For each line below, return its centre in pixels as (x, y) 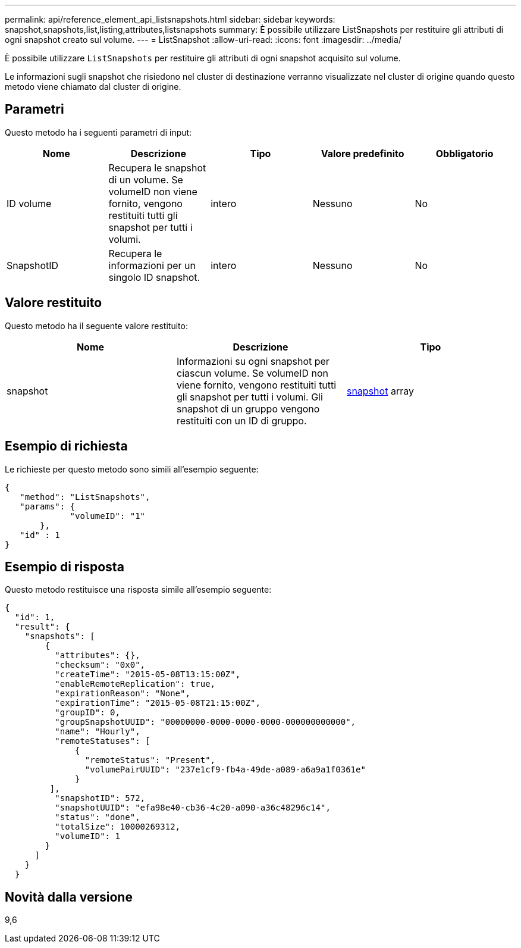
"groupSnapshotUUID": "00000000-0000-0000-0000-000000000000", (205, 722)
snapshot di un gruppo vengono (248, 409)
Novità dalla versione (69, 897)
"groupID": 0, (87, 713)
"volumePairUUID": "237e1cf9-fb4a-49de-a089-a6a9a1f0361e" (225, 770)
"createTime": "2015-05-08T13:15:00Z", (148, 675)
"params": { (48, 506)
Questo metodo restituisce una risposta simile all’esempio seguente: (138, 590)
